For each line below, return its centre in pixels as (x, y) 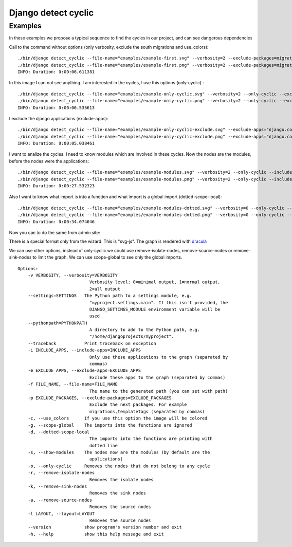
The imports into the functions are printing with (151, 439)
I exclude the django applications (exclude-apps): (59, 118)
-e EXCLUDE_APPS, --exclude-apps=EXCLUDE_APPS (84, 371)
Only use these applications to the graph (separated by (159, 357)
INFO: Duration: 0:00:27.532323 (56, 186)
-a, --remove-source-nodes (60, 500)
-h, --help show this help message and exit (96, 534)
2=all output (105, 289)
